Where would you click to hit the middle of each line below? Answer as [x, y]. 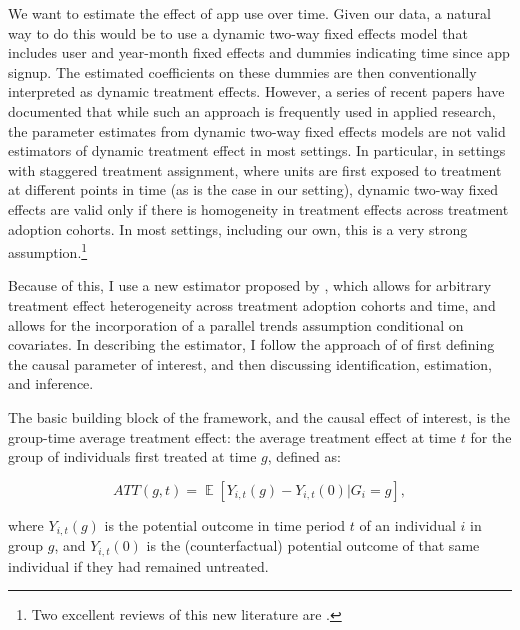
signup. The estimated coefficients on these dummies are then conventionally [242, 71]
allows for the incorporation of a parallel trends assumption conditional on [236, 324]
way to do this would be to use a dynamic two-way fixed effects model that [238, 32]
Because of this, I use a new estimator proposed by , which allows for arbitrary [250, 285]
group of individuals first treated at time [132, 456]
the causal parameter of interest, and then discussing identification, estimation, [250, 363]
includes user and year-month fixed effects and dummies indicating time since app [259, 52]
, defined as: [304, 456]
